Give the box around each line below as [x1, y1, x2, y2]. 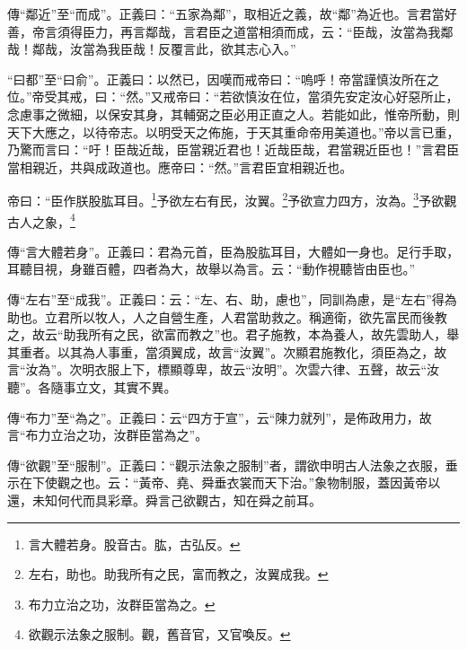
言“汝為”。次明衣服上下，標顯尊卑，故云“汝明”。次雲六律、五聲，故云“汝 [7, 360, 440, 379]
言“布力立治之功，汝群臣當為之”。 [7, 425, 208, 444]
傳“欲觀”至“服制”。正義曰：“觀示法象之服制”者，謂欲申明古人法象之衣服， [7, 455, 445, 474]
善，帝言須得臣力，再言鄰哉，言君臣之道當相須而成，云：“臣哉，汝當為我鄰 [7, 22, 454, 40]
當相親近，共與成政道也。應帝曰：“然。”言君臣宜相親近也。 [7, 157, 353, 176]
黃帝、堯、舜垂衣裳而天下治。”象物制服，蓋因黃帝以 [138, 473, 441, 492]
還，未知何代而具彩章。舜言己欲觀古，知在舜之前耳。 [7, 490, 322, 509]
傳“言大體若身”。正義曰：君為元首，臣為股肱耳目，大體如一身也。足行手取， [7, 241, 460, 260]
